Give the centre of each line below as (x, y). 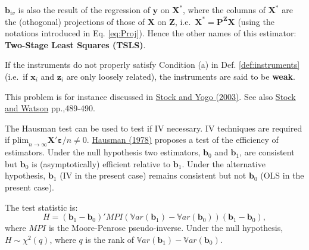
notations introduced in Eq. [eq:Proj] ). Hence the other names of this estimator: (151, 33)
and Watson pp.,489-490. (50, 108)
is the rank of (110, 239)
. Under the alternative (224, 163)
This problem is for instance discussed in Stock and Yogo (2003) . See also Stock (150, 96)
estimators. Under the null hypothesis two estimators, (103, 152)
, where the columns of (224, 10)
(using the (256, 21)
